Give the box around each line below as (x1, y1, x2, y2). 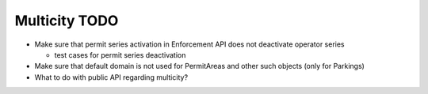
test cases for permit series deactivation (54, 50, 186, 59)
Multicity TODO (14, 12, 119, 29)
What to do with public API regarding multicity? (34, 72, 189, 82)
